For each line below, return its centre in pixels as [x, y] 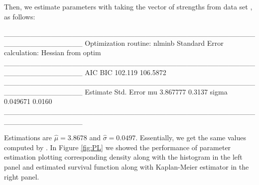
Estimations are [28, 138]
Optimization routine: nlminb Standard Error [154, 43]
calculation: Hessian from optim [53, 52]
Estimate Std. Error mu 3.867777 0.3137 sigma [156, 91]
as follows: [20, 16]
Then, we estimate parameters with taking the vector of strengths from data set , [128, 6]
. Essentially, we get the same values [191, 138]
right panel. [22, 176]
